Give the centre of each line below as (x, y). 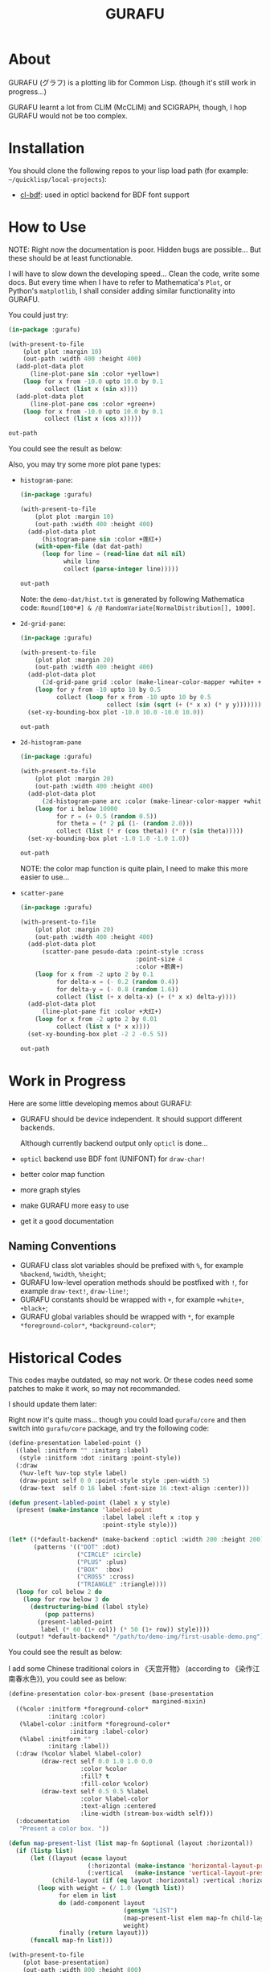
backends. (37, 1127)
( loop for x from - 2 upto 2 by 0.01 (96, 1019)
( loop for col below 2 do (59, 1592)
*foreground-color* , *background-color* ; (88, 1325)
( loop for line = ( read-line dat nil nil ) (114, 554)
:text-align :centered (118, 1806)
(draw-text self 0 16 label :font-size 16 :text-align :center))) (134, 1488)
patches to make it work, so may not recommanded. (94, 1389)
